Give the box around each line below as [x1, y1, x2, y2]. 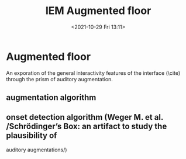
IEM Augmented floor [45, 4, 151, 18]
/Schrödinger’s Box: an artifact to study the [6, 122, 167, 132]
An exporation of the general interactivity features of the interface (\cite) [6, 69, 180, 77]
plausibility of [6, 130, 57, 141]
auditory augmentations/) [6, 146, 67, 153]
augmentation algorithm [6, 92, 97, 103]
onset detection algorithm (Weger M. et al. [6, 112, 164, 122]
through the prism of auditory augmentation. [6, 75, 113, 82]
